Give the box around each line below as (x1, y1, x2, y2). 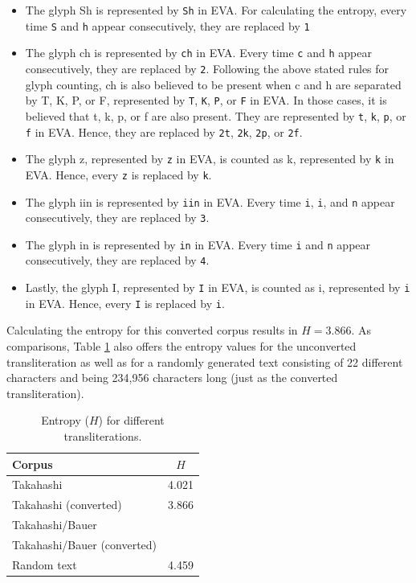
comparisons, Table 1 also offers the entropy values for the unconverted (6, 338, 357, 355)
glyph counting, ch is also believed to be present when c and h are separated (25, 76, 402, 92)
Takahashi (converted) (12, 496, 122, 513)
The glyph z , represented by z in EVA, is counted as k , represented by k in (25, 150, 394, 167)
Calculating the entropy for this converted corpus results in (6, 322, 298, 339)
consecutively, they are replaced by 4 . (25, 252, 210, 269)
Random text (12, 556, 77, 573)
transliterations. (63, 428, 142, 444)
